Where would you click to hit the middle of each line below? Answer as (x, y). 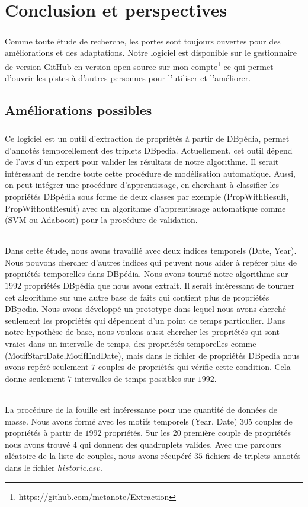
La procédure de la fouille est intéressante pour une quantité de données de (141, 409)
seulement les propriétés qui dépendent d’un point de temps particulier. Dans (145, 320)
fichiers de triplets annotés (253, 456)
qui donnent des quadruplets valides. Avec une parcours (180, 444)
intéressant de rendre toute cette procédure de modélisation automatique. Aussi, (150, 173)
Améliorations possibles (78, 110)
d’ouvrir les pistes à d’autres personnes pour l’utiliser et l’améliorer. (128, 78)
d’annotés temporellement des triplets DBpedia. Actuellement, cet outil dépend (149, 150)
